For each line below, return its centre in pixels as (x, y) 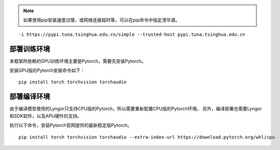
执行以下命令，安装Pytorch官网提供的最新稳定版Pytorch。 (71, 126)
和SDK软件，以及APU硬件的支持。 (46, 116)
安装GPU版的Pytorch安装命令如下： (47, 70)
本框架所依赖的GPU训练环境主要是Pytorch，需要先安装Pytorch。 (78, 61)
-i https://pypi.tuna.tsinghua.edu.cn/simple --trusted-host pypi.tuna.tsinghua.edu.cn (132, 34)
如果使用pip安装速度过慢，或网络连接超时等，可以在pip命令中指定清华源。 (102, 20)
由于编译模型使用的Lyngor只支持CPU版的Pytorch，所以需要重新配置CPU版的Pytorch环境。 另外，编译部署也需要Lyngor (136, 109)
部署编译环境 (30, 97)
